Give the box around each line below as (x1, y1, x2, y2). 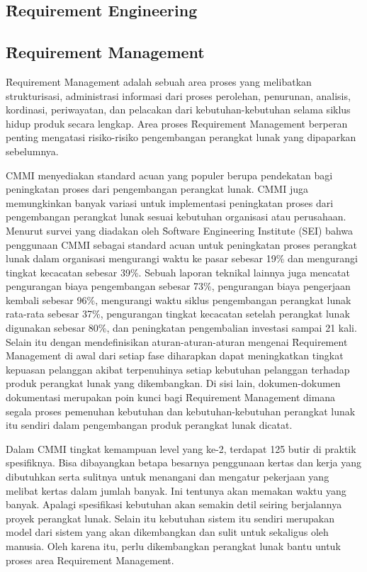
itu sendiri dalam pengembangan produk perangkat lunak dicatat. (6, 417, 293, 432)
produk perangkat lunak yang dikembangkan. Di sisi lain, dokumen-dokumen (6, 376, 341, 391)
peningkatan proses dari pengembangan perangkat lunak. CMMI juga (6, 181, 308, 196)
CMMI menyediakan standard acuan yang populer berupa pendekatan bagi (6, 167, 333, 182)
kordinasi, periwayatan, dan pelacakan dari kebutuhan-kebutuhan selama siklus (6, 102, 351, 117)
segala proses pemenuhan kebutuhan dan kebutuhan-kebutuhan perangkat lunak (6, 403, 356, 418)
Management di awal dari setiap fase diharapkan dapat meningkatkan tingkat (6, 348, 344, 363)
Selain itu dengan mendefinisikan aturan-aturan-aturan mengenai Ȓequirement (6, 334, 348, 349)
